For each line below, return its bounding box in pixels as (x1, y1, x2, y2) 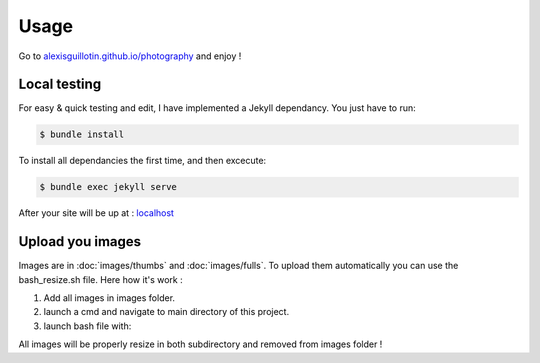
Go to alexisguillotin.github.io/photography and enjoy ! (18, 50, 242, 62)
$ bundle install (39, 129, 125, 140)
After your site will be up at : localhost (18, 207, 175, 219)
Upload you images (18, 233, 142, 250)
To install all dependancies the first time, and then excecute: (18, 155, 267, 167)
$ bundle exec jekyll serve (39, 181, 177, 193)
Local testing (18, 76, 102, 93)
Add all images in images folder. (43, 292, 175, 304)
